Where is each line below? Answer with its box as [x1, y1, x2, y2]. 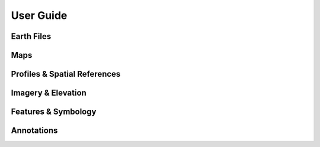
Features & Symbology [11, 107, 97, 117]
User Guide [11, 9, 68, 22]
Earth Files [11, 31, 52, 41]
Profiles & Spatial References [11, 69, 121, 79]
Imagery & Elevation [11, 88, 87, 98]
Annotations [11, 126, 58, 136]
